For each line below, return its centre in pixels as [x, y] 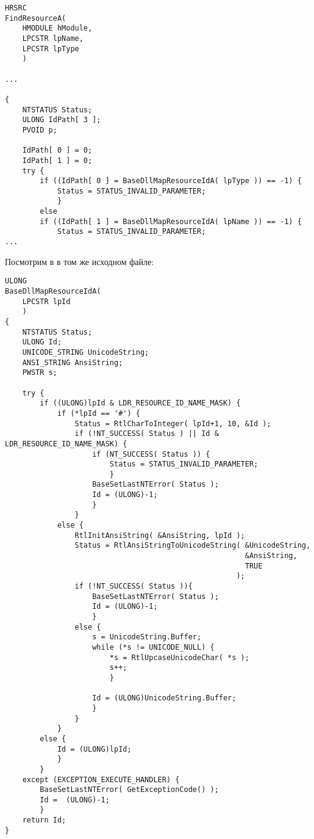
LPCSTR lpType [51, 49]
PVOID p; [40, 130]
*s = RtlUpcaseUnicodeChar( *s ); [179, 657]
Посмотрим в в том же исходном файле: [80, 261]
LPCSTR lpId [46, 301]
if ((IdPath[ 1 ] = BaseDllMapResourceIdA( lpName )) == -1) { [171, 221]
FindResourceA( [36, 18]
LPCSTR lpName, [53, 38]
